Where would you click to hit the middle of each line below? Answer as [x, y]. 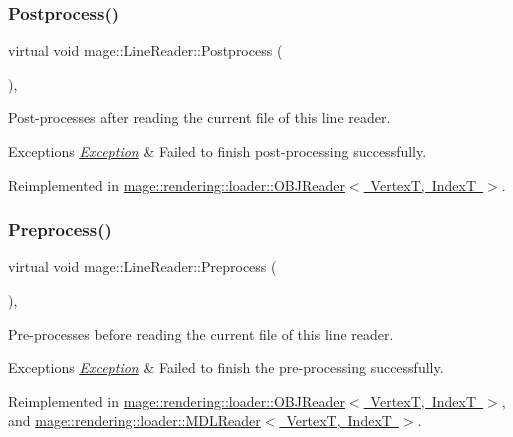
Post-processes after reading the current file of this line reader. [199, 117]
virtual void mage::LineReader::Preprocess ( [142, 266]
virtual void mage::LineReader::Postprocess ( [145, 50]
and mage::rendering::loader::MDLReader [134, 420]
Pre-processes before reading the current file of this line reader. [201, 333]
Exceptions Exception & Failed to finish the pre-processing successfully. [226, 367]
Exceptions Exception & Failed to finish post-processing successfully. [217, 151]
